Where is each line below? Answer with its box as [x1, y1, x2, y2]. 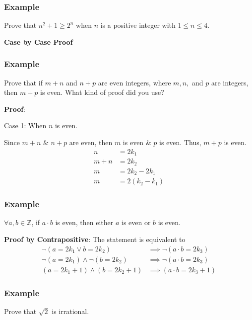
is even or [121, 217, 151, 228]
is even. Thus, [159, 137, 201, 147]
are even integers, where [98, 77, 171, 87]
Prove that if [4, 77, 43, 87]
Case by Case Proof [4, 36, 73, 47]
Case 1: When [4, 120, 47, 131]
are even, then [69, 137, 113, 147]
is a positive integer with [100, 20, 176, 30]
